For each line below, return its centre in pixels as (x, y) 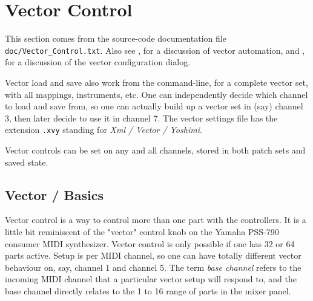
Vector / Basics (54, 194)
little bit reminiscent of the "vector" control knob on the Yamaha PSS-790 (142, 231)
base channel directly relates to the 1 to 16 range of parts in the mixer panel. (148, 290)
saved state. (27, 162)
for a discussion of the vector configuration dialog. (98, 62)
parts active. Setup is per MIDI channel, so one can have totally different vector (153, 255)
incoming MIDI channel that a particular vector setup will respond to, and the (151, 279)
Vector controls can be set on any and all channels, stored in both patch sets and (155, 150)
